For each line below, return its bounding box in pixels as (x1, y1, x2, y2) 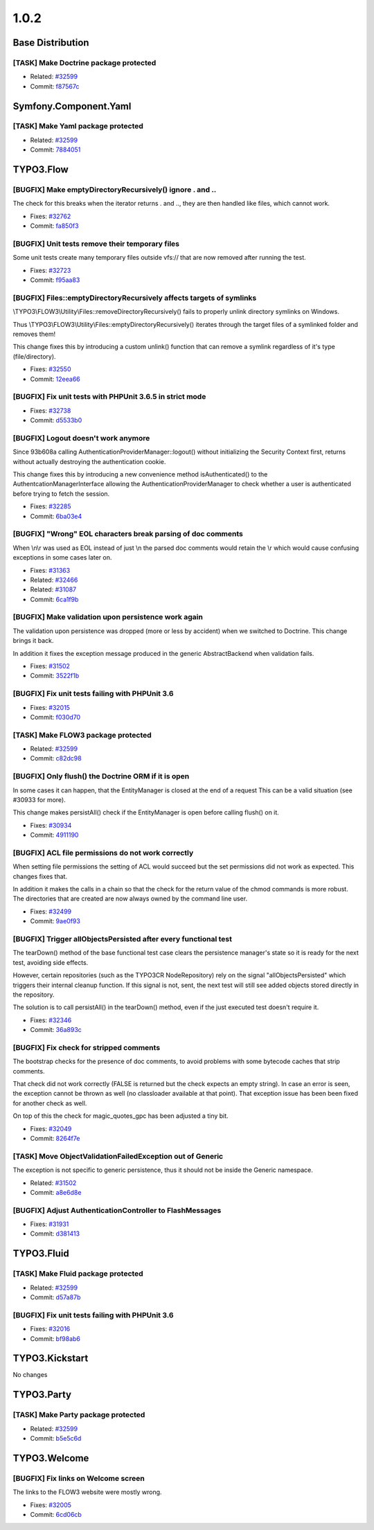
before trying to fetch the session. (12, 489, 110, 498)
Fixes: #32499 (30, 907, 72, 916)
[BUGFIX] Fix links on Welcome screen (12, 1473, 145, 1483)
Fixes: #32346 (30, 1015, 72, 1024)
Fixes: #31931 (30, 1220, 69, 1229)
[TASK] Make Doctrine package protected (12, 57, 157, 67)
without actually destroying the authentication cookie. (12, 457, 166, 465)
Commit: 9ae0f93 (30, 917, 81, 925)
